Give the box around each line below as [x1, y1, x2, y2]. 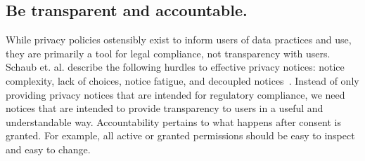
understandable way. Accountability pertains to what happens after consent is [6, 114, 341, 129]
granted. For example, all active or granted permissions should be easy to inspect [6, 128, 355, 143]
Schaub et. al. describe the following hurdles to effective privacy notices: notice [6, 59, 345, 74]
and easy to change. [6, 141, 91, 156]
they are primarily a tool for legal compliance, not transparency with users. [6, 45, 331, 60]
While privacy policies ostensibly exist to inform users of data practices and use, [6, 32, 352, 47]
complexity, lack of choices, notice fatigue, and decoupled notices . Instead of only [6, 73, 359, 87]
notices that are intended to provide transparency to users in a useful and [6, 101, 324, 115]
